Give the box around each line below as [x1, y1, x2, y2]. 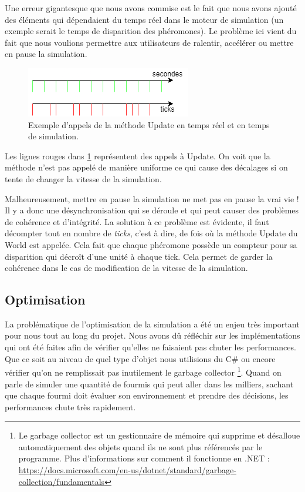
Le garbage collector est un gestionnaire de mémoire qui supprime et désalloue [18, 429, 300, 441]
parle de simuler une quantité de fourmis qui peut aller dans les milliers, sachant [5, 377, 294, 390]
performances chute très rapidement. [5, 400, 136, 413]
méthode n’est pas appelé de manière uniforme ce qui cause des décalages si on [5, 161, 288, 173]
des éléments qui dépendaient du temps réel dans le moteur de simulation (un [5, 13, 284, 25]
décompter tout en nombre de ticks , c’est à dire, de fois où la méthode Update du [5, 227, 298, 239]
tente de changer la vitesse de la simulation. [5, 172, 162, 185]
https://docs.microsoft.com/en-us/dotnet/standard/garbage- [18, 464, 236, 476]
